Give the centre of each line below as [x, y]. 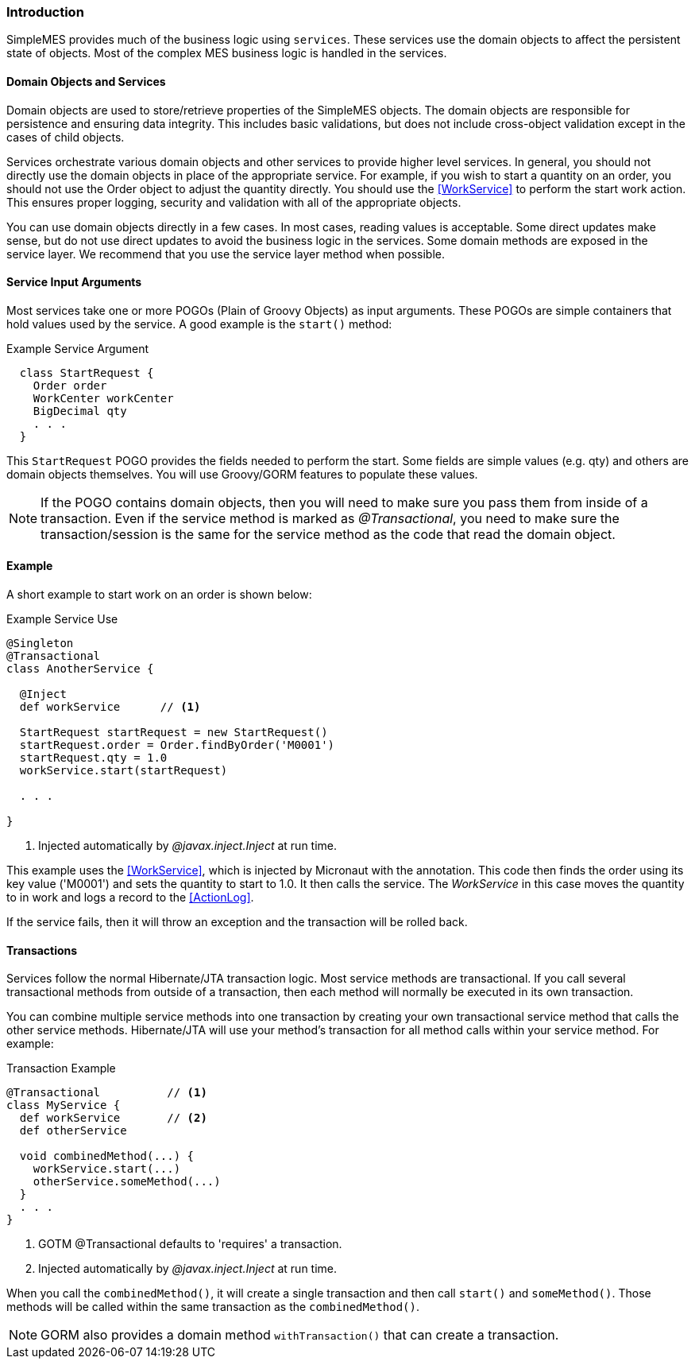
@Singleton [40, 644]
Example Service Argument [78, 348]
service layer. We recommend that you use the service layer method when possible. [226, 254]
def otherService [73, 1131]
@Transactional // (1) [107, 1093]
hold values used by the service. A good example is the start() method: [199, 324]
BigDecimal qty [80, 411]
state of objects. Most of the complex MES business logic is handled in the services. [227, 53]
